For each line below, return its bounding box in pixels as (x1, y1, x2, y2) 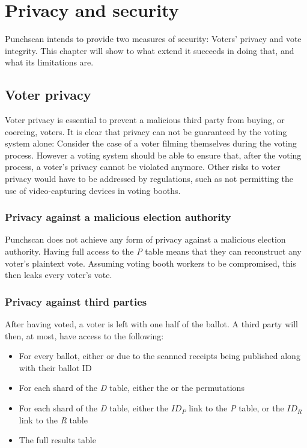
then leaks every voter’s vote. (5, 268, 112, 281)
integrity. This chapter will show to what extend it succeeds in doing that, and (5, 44, 294, 56)
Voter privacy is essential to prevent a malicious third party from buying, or (5, 114, 285, 126)
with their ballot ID (19, 361, 92, 374)
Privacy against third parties (5, 294, 147, 309)
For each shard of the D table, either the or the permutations (19, 381, 245, 394)
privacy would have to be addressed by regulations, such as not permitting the (5, 172, 294, 185)
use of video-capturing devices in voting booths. (5, 184, 181, 196)
